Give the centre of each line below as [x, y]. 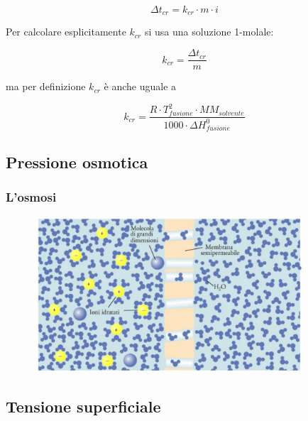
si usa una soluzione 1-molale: [209, 32]
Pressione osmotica [77, 162]
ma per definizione [46, 86]
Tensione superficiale [83, 406]
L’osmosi [31, 197]
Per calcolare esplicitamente [66, 32]
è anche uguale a [140, 86]
